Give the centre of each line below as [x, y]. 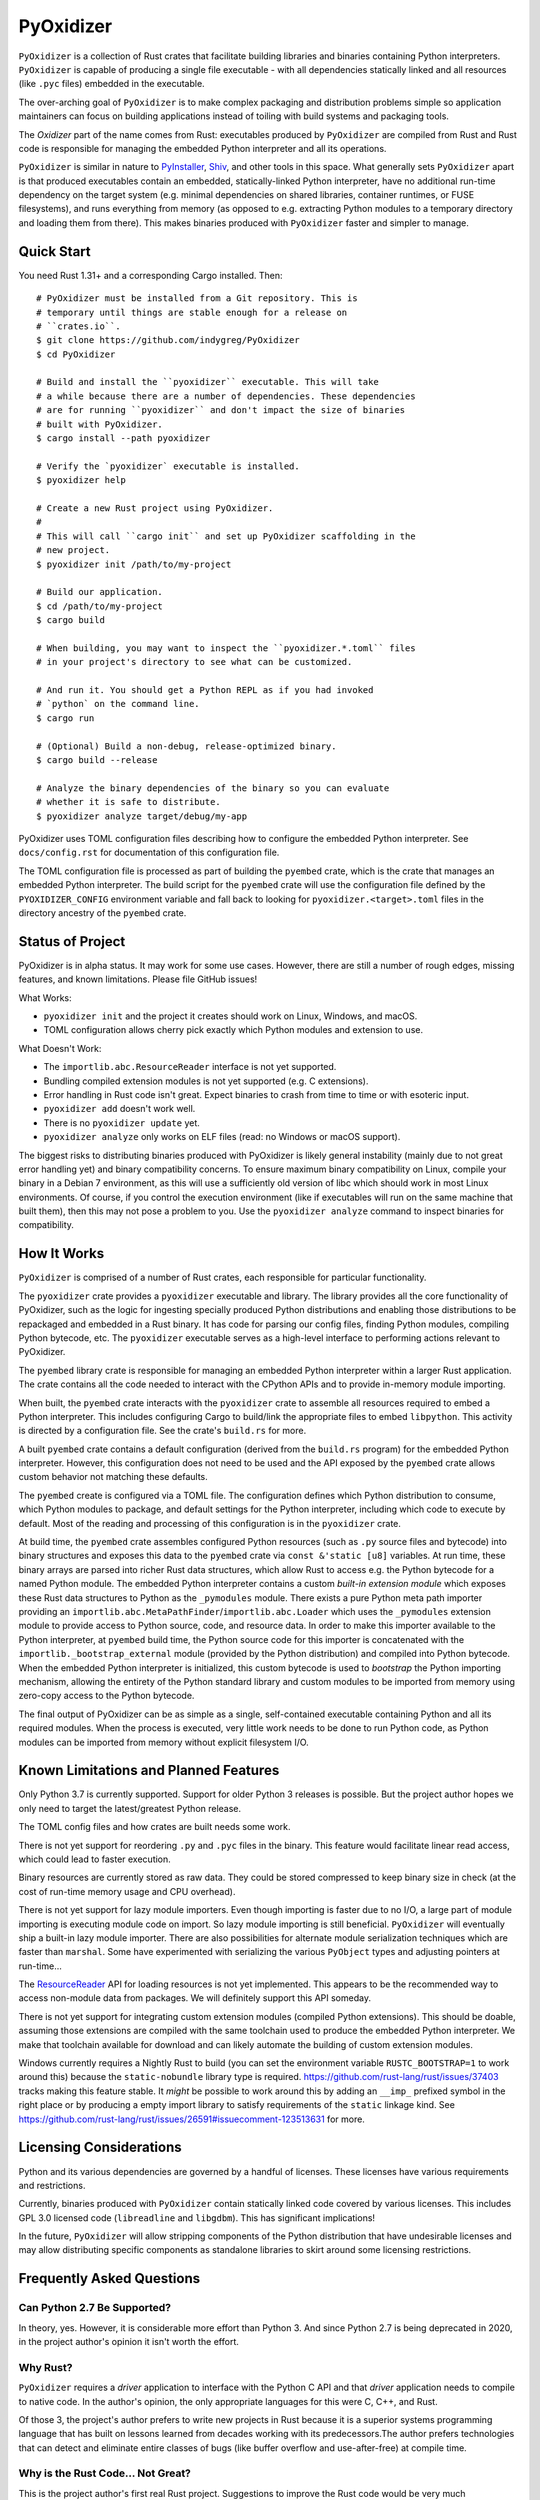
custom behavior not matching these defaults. [113, 1477]
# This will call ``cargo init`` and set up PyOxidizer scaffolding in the [226, 536]
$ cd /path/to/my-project [100, 606]
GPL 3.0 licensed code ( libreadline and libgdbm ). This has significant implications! [196, 2217]
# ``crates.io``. [78, 326]
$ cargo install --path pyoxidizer [123, 438]
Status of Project [72, 941]
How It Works [61, 1253]
